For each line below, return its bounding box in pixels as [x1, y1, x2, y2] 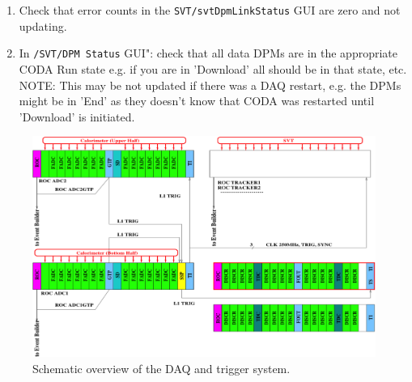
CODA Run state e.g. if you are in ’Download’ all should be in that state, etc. [19, 60, 407, 77]
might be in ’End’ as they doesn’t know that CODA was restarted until [19, 92, 375, 109]
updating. [19, 17, 67, 34]
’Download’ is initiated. [19, 108, 135, 125]
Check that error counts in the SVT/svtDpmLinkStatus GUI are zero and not [19, 2, 401, 18]
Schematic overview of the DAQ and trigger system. [32, 359, 291, 376]
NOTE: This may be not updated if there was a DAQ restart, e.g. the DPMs [19, 76, 401, 93]
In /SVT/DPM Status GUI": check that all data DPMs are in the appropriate [19, 45, 398, 62]
